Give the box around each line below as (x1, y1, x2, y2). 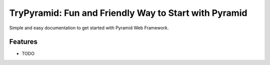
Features (9, 38, 37, 46)
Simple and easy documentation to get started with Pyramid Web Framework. (9, 25, 169, 31)
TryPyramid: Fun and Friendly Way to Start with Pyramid (9, 7, 247, 18)
